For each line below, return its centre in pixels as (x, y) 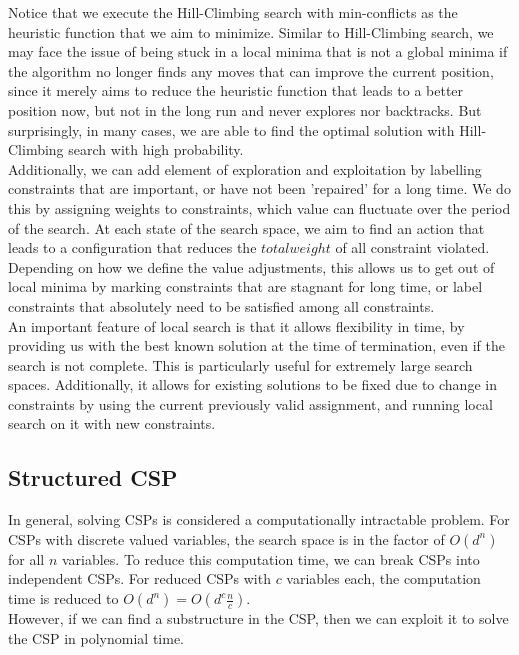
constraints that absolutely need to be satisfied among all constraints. (221, 305)
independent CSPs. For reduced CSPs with (139, 578)
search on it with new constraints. (112, 423)
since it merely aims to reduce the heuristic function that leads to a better (236, 90)
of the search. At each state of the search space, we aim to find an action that (246, 227)
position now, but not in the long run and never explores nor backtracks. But (245, 109)
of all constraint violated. (412, 247)
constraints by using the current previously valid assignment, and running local (250, 403)
